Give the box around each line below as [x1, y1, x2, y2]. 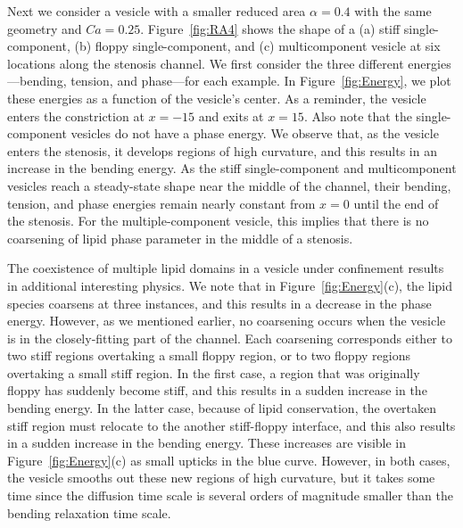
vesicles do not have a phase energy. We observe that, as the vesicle [70, 124, 439, 143]
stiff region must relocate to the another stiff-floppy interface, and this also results [7, 416, 456, 434]
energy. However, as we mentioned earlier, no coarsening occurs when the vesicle [7, 311, 446, 330]
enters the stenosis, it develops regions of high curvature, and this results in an [7, 141, 437, 160]
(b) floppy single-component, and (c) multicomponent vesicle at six [74, 37, 441, 55]
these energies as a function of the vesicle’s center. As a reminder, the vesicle [7, 88, 426, 107]
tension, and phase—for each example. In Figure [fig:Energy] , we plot [70, 71, 451, 90]
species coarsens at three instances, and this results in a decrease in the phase [7, 293, 432, 312]
